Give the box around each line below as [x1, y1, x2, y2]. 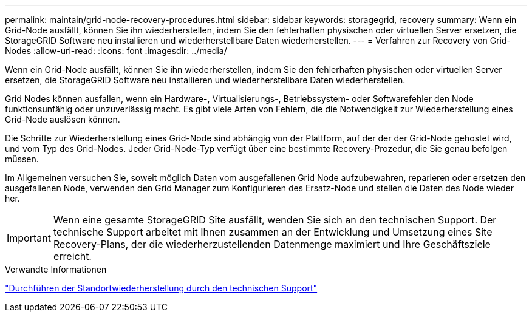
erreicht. [53, 250, 92, 262]
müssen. [5, 154, 39, 164]
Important [7, 232, 51, 244]
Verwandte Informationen [5, 264, 107, 274]
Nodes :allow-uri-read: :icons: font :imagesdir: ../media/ [5, 46, 227, 56]
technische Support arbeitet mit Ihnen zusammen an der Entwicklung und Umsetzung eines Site [53, 226, 493, 238]
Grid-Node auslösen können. [5, 114, 120, 124]
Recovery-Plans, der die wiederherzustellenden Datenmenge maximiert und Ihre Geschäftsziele [53, 238, 491, 250]
